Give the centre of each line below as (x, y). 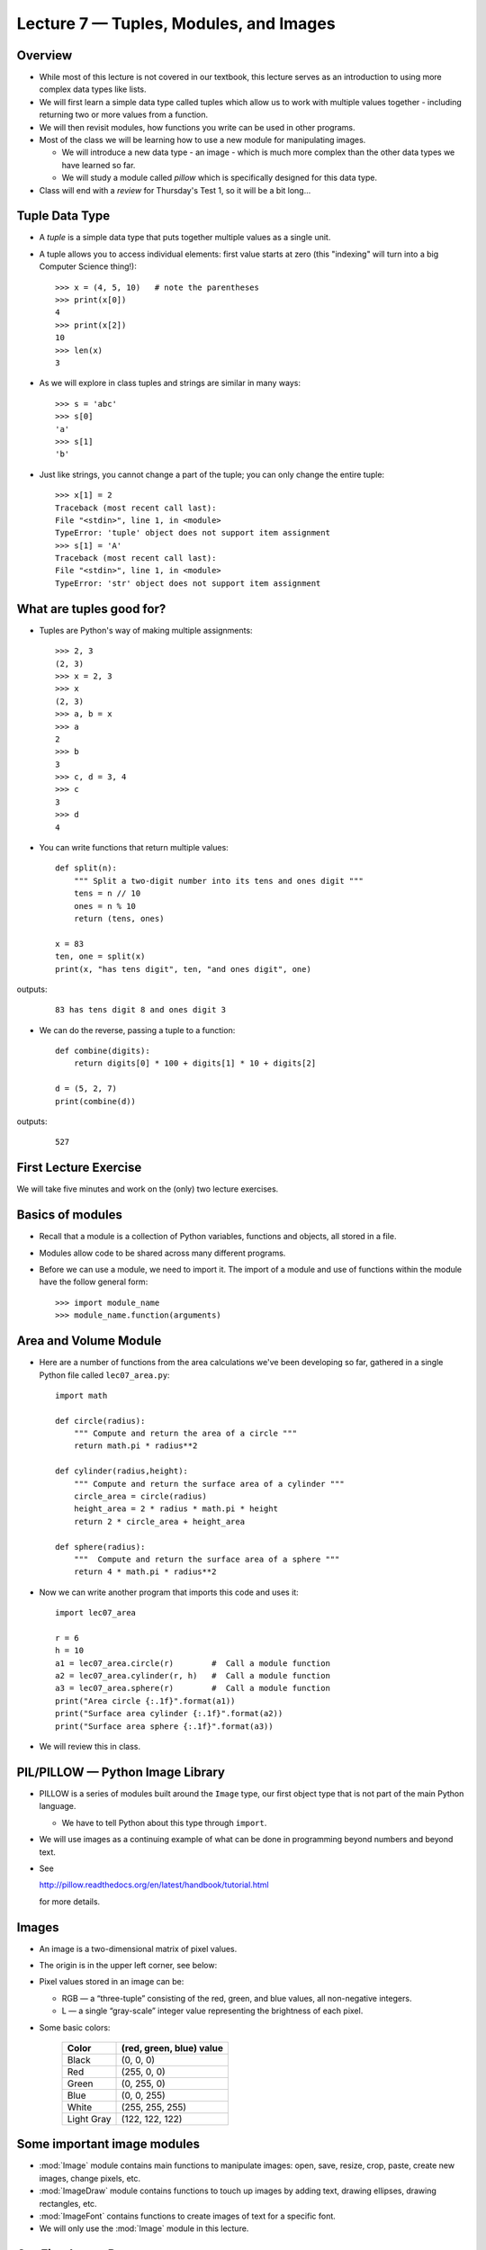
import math (81, 1395)
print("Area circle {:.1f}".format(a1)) (145, 1701)
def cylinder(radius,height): (122, 1471)
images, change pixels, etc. (90, 2178)
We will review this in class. (90, 1747)
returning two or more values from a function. (124, 115)
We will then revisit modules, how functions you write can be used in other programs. (197, 127)
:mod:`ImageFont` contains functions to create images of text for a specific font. (188, 2216)
